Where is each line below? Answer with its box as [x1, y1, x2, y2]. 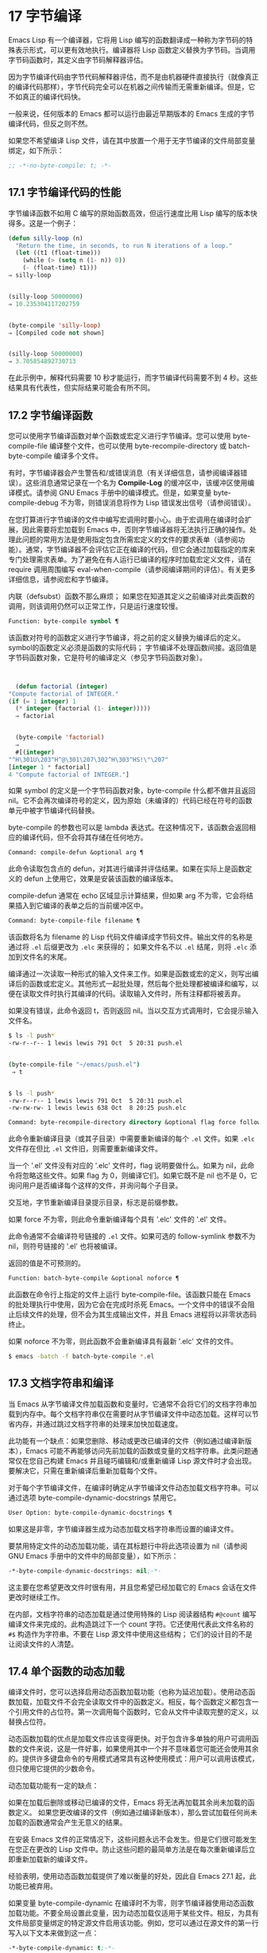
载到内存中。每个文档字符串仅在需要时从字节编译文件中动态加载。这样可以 [8, 1409, 252, 1418]
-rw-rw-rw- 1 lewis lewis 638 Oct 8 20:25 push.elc [8, 1104, 187, 1112]
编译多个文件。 [53, 451, 103, 461]
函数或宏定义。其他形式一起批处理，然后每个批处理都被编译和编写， [29, 979, 252, 989]
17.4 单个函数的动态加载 [8, 1665, 125, 1678]
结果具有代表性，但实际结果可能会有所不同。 [8, 383, 155, 393]
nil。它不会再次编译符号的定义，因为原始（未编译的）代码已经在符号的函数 [8, 796, 253, 806]
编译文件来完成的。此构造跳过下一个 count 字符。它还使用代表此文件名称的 [8, 1619, 254, 1629]
